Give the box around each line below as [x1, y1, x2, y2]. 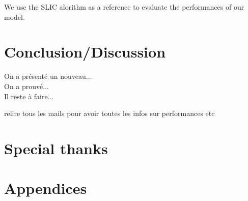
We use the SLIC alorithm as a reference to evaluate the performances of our [4, 2, 244, 12]
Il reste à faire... [4, 91, 54, 101]
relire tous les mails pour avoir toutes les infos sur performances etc [4, 108, 215, 119]
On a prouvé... [4, 80, 49, 91]
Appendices [4, 178, 87, 198]
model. [4, 11, 25, 22]
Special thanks [4, 137, 108, 158]
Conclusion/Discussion [4, 41, 166, 62]
